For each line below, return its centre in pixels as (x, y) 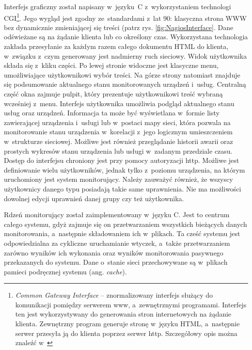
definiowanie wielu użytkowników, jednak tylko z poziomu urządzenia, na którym (125, 169)
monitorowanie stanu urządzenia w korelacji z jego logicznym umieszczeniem (118, 132)
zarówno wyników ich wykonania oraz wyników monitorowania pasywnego (114, 252)
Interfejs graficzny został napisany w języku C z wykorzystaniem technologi (118, 6)
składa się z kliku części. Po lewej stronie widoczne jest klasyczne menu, (111, 65)
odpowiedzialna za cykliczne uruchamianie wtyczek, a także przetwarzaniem (117, 243)
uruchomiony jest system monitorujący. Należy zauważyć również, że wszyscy (118, 179)
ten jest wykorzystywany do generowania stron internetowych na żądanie (123, 314)
